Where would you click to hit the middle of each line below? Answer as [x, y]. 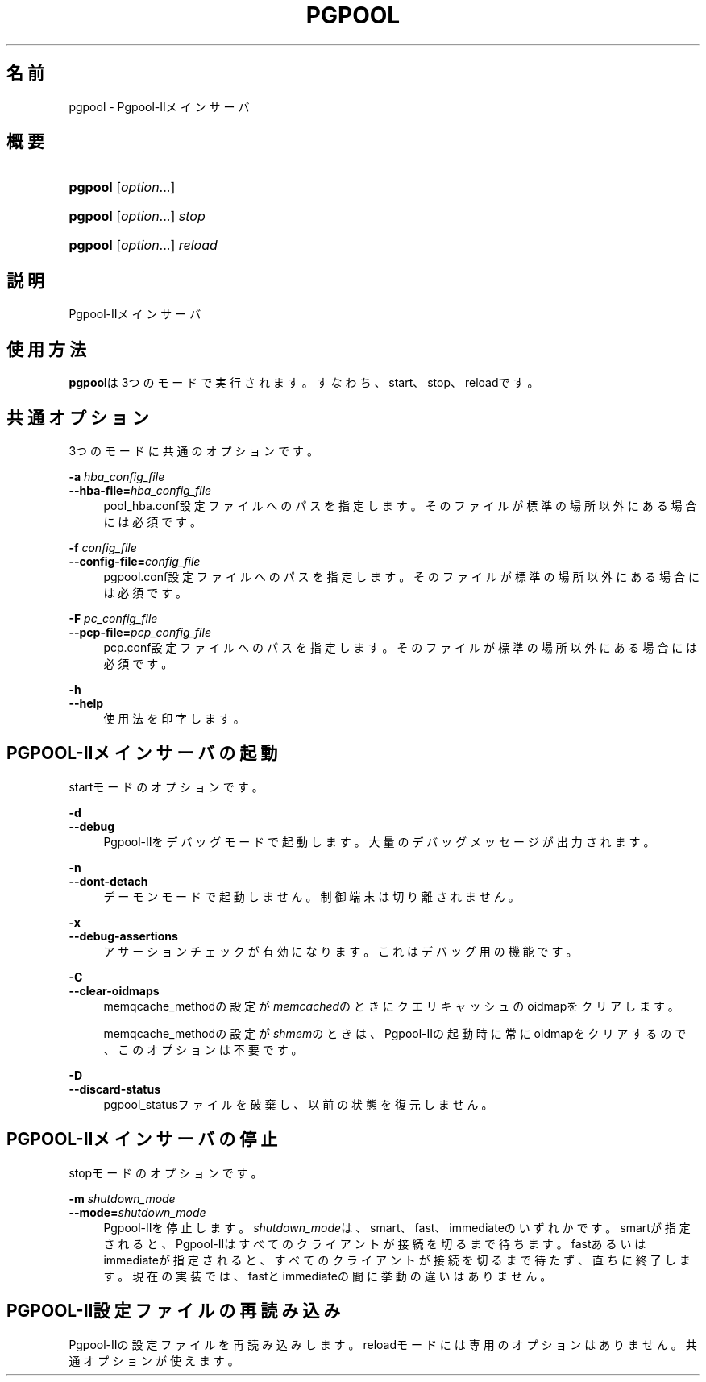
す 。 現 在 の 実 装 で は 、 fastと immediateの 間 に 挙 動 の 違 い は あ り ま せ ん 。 [328, 1276]
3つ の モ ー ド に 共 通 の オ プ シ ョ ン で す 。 [194, 450]
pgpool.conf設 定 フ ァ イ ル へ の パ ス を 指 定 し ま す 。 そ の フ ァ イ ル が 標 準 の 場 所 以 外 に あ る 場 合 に [401, 576]
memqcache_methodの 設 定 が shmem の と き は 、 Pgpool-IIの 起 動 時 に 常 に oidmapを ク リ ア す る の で [395, 1033]
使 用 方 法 [46, 349]
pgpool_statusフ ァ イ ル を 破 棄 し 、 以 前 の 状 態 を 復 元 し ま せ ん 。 [298, 1104]
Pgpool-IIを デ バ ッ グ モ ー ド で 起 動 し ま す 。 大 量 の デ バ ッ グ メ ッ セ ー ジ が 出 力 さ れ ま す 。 [379, 841]
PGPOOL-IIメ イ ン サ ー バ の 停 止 [142, 1139]
